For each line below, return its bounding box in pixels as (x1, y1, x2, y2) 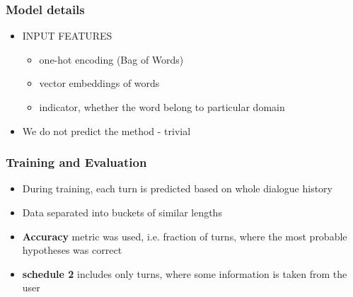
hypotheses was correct (22, 243, 122, 257)
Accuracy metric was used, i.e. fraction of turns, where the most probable (22, 228, 347, 243)
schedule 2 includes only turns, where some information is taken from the (22, 266, 347, 281)
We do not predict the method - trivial (22, 123, 191, 138)
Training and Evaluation (6, 153, 147, 171)
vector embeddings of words (39, 76, 160, 91)
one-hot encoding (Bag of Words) (39, 52, 184, 66)
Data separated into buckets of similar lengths (22, 205, 222, 219)
